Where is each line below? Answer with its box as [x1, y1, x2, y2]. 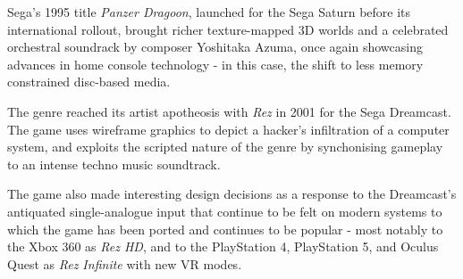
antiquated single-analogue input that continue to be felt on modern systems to [7, 201, 442, 220]
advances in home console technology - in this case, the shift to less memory [7, 54, 424, 73]
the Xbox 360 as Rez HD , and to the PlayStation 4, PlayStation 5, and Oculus [7, 237, 439, 256]
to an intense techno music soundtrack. [7, 154, 221, 173]
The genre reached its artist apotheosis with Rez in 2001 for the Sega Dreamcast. [7, 102, 451, 120]
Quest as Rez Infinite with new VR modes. [7, 254, 242, 273]
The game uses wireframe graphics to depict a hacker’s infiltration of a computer [7, 119, 450, 138]
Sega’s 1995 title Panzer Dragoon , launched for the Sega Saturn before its [7, 3, 411, 21]
